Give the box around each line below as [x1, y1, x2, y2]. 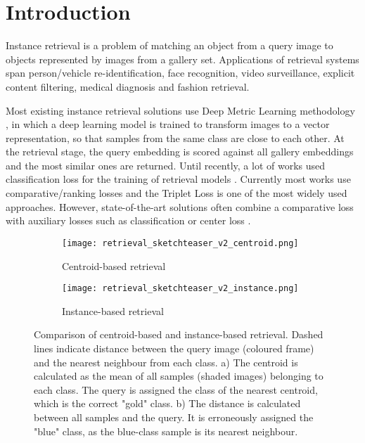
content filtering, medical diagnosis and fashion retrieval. [6, 79, 250, 94]
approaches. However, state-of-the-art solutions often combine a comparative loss [6, 199, 354, 214]
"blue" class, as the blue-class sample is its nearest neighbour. [34, 423, 298, 438]
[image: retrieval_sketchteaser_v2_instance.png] [62, 283, 299, 294]
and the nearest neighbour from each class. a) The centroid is [34, 354, 298, 369]
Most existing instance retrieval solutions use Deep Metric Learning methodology [6, 103, 355, 117]
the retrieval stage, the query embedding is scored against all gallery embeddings [6, 144, 354, 159]
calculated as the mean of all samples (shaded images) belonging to [34, 368, 324, 383]
